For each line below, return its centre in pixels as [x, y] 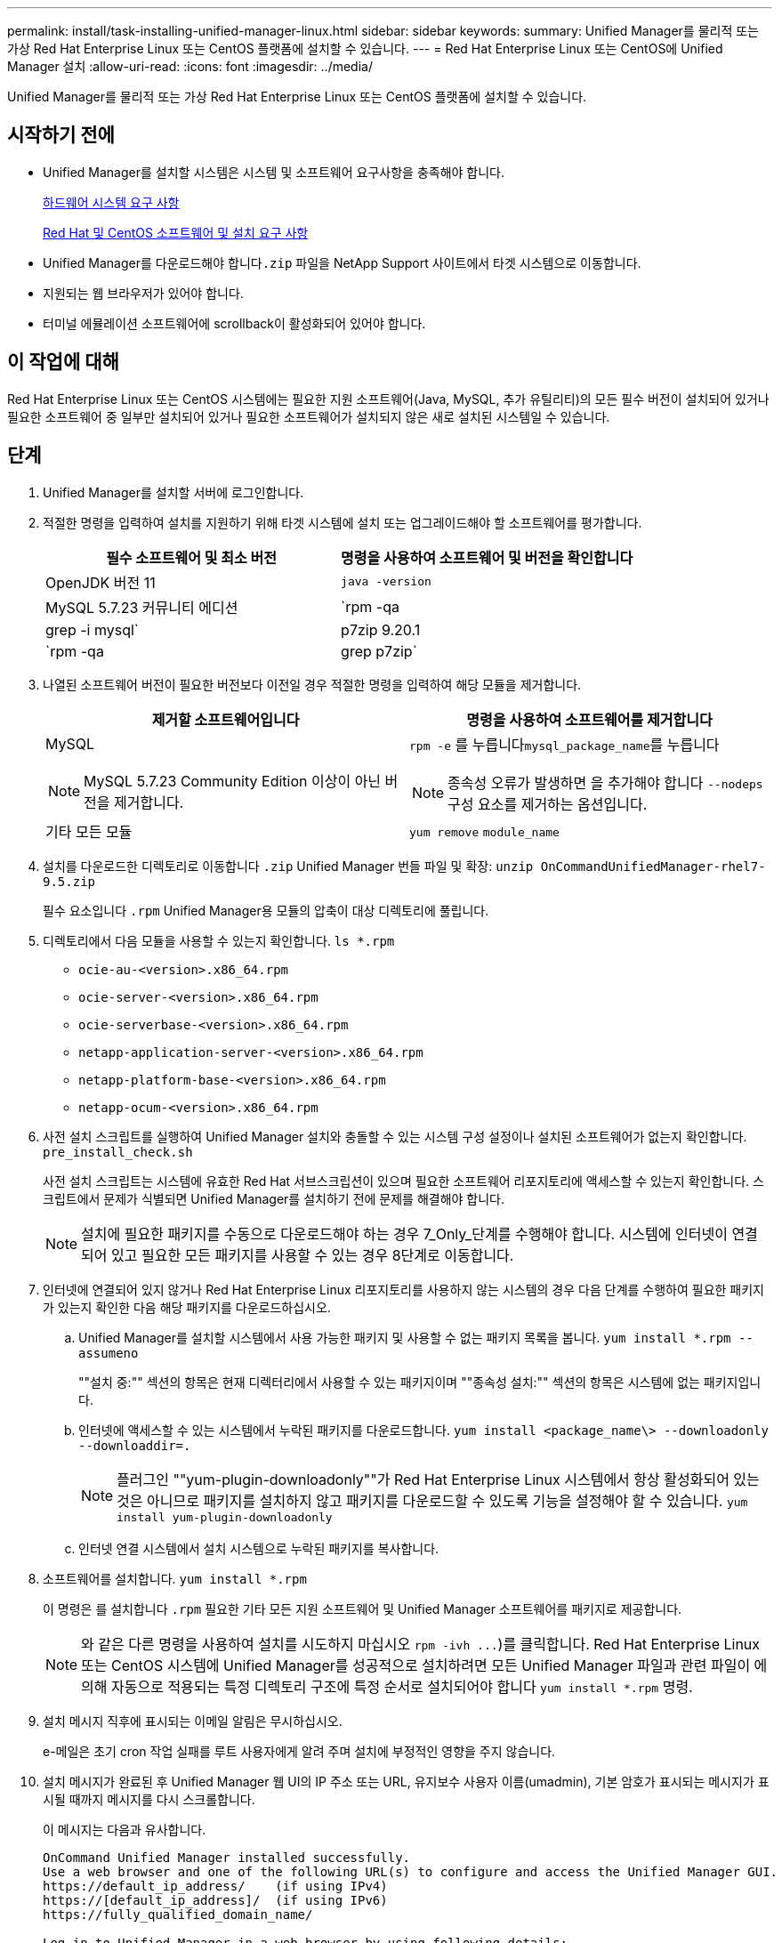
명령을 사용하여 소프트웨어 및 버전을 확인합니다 [487, 557]
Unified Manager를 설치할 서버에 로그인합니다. [173, 492]
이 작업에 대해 [63, 362]
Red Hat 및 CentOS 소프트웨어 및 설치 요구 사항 [176, 232]
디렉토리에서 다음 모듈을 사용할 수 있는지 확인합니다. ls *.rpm [219, 940]
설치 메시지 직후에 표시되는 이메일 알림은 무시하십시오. [193, 1721]
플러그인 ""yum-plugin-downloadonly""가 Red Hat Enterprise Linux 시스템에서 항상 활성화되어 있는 [438, 1479]
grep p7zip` [379, 651]
